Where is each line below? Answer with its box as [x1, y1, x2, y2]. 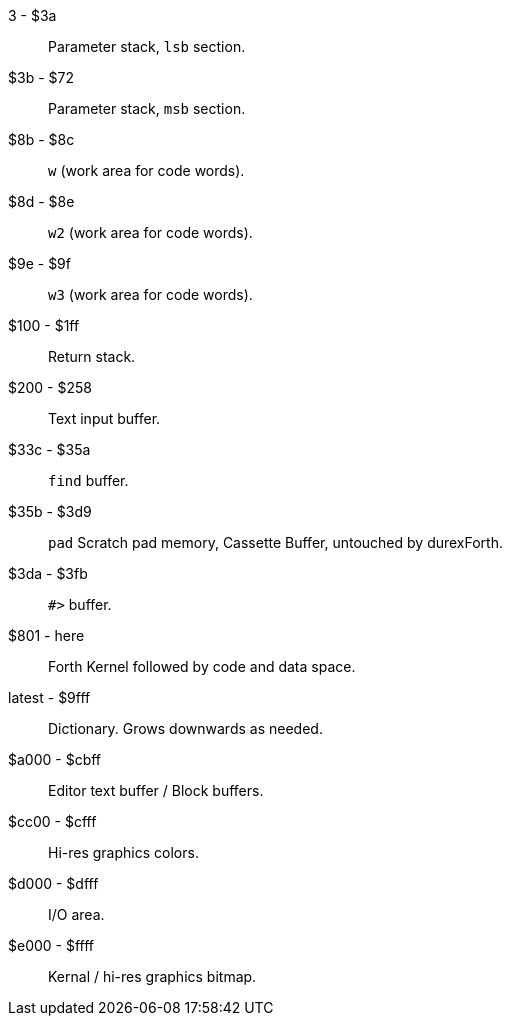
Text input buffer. [48, 410, 161, 427]
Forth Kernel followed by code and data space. [48, 658, 356, 675]
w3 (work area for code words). [48, 286, 253, 303]
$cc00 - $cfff [8, 813, 97, 830]
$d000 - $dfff [8, 875, 99, 892]
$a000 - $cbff [8, 751, 102, 768]
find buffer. [48, 472, 129, 489]
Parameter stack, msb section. [48, 100, 246, 117]
